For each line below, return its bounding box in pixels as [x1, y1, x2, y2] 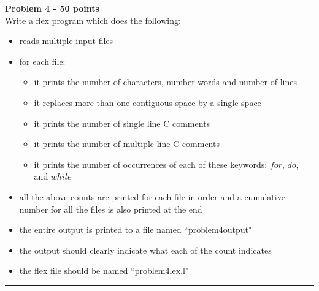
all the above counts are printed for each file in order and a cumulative [19, 190, 285, 203]
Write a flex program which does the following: [5, 13, 181, 26]
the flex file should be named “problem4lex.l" [19, 264, 189, 277]
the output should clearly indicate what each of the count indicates [19, 243, 272, 256]
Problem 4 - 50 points [5, 2, 99, 14]
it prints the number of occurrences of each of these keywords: [34, 157, 267, 170]
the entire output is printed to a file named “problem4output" [19, 223, 252, 236]
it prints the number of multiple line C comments [34, 137, 220, 150]
